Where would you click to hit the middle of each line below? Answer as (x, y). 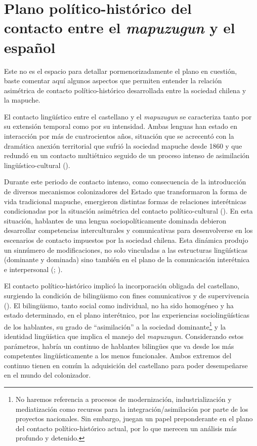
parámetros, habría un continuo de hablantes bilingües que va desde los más (119, 346)
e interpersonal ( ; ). (33, 269)
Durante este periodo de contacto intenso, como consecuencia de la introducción (125, 182)
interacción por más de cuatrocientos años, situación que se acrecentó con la (119, 136)
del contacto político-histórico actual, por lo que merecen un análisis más (126, 428)
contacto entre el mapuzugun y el (120, 28)
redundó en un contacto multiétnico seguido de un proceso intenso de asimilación (127, 155)
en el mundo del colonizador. (47, 375)
